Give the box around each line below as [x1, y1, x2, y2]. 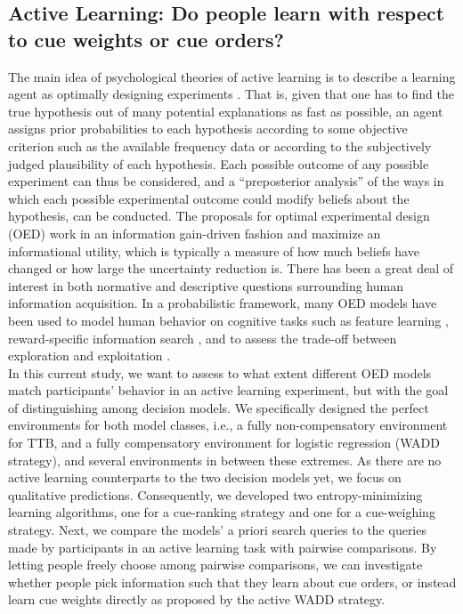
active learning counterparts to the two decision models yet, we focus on [8, 468, 402, 487]
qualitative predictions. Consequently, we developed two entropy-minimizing [8, 485, 423, 504]
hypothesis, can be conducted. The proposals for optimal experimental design [8, 206, 430, 225]
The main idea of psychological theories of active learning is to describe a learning [8, 67, 456, 85]
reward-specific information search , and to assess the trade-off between [8, 328, 397, 347]
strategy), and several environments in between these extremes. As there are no [8, 450, 442, 469]
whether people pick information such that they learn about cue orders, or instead [8, 572, 457, 591]
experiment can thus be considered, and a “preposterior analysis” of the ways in [8, 172, 444, 190]
